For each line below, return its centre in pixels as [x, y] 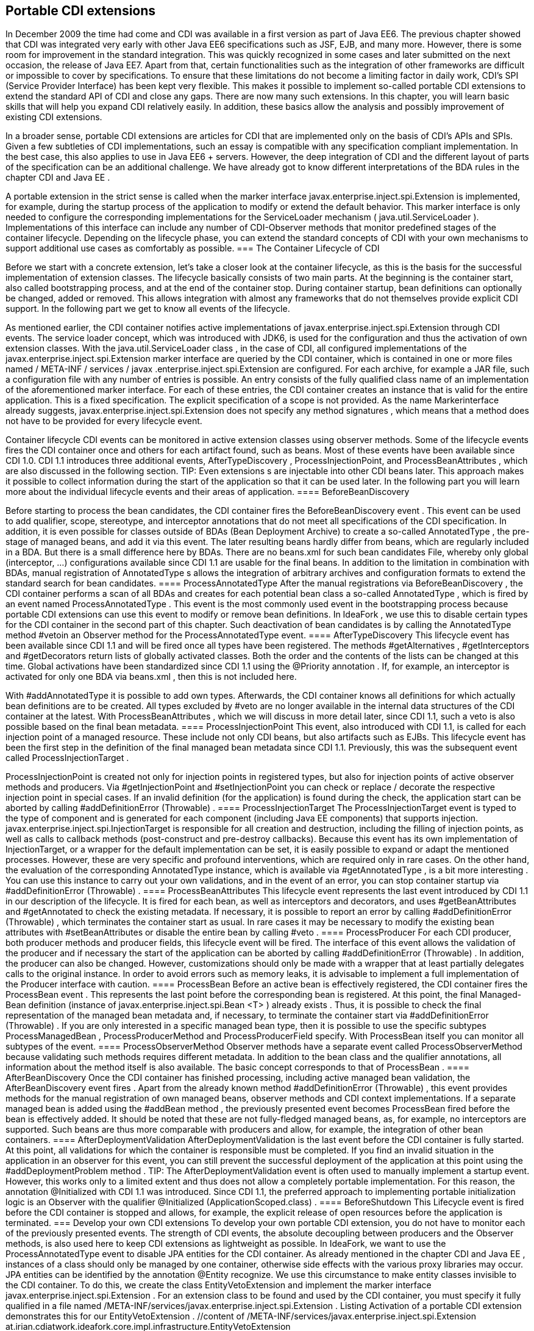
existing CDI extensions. [54, 117]
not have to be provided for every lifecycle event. [104, 421]
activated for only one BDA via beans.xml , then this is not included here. [151, 677]
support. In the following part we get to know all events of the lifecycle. [148, 309]
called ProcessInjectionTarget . [67, 758]
